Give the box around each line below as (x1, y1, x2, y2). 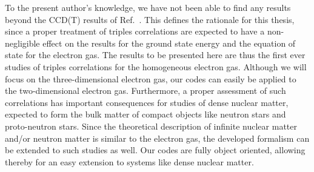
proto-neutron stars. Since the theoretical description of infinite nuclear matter (5, 119, 297, 132)
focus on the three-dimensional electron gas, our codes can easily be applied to (5, 72, 296, 85)
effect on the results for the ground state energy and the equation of (42, 36, 296, 49)
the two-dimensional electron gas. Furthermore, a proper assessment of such (5, 84, 286, 97)
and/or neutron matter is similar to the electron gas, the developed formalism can (5, 131, 310, 144)
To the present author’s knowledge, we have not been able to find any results (5, 1, 291, 13)
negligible (5, 36, 40, 49)
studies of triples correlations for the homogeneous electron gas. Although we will (5, 60, 307, 73)
